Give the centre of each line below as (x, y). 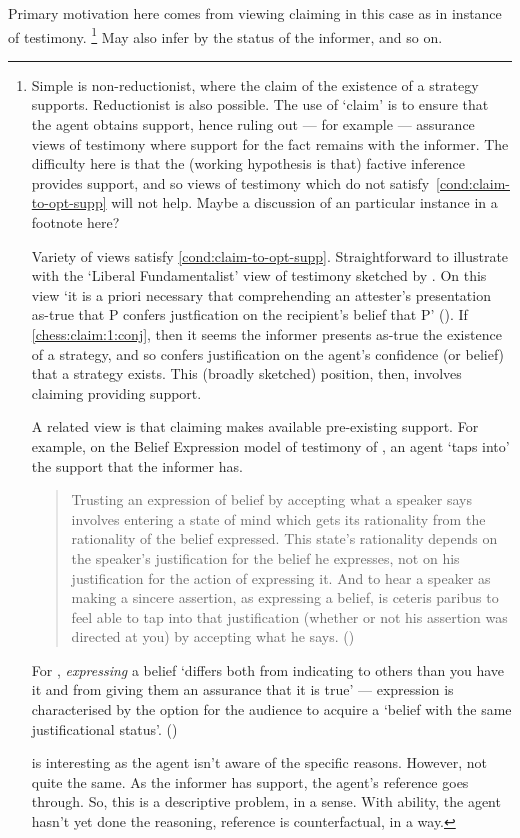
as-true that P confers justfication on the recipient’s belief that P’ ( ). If (249, 314)
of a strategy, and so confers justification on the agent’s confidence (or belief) (268, 353)
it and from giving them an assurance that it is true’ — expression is (242, 689)
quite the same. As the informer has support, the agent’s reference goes (250, 781)
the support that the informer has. (137, 465)
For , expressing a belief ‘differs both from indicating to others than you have (268, 669)
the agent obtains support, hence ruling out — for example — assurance (253, 124)
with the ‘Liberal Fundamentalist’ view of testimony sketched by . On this (259, 275)
